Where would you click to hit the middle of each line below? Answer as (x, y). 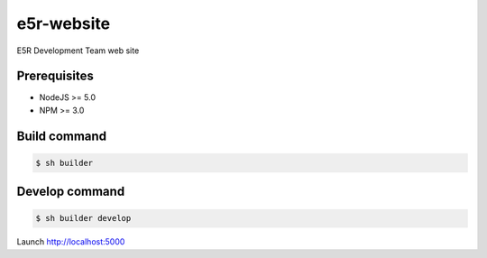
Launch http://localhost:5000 (71, 242)
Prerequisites (55, 76)
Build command (62, 136)
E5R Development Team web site (78, 51)
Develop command (71, 192)
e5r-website (64, 23)
